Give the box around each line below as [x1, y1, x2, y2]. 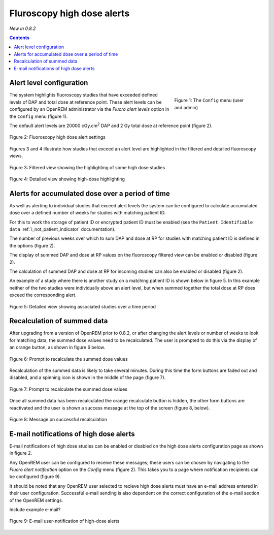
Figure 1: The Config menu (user [174, 97, 244, 104]
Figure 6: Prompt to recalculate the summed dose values [9, 356, 128, 362]
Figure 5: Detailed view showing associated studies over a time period [9, 303, 156, 309]
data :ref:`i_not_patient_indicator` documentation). [9, 226, 116, 232]
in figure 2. [9, 450, 32, 456]
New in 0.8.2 [9, 25, 36, 32]
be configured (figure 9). [9, 474, 61, 480]
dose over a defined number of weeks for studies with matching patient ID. [9, 210, 166, 216]
